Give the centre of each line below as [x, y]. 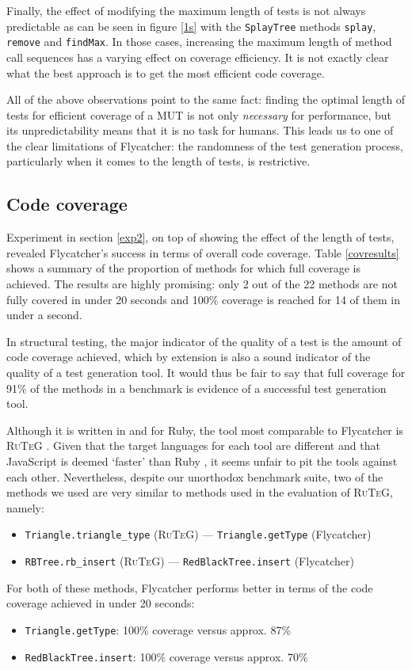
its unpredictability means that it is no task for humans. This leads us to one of [200, 130]
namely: [25, 507]
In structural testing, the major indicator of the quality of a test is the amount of [204, 341]
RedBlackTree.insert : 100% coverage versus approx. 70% [166, 656]
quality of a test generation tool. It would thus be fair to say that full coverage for [206, 373]
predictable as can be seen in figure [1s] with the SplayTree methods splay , [191, 26]
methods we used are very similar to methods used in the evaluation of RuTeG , [200, 492]
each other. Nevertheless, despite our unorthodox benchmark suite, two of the [195, 476]
